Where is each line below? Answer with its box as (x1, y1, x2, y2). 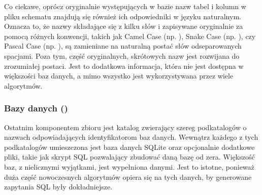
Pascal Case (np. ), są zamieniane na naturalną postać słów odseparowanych (4, 41, 242, 51)
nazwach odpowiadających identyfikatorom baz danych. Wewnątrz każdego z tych (4, 132, 258, 142)
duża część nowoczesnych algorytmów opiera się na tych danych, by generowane (4, 171, 252, 182)
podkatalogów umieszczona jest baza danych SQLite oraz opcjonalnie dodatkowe (4, 141, 255, 152)
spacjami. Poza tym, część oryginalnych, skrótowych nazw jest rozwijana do (4, 50, 240, 61)
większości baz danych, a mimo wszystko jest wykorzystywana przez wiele (4, 70, 234, 81)
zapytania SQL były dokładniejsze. (4, 181, 113, 192)
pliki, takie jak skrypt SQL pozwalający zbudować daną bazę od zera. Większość (4, 151, 255, 162)
